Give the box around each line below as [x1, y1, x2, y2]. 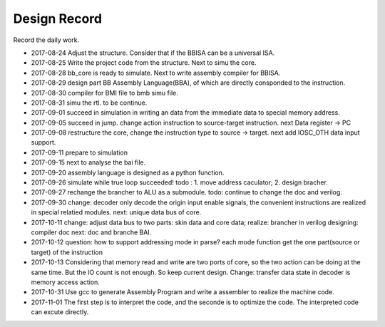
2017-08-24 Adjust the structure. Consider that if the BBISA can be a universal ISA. [31, 48, 275, 57]
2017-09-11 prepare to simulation [31, 148, 128, 157]
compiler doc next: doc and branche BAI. [31, 228, 152, 237]
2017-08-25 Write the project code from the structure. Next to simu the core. [31, 58, 257, 67]
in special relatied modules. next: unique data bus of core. [31, 208, 202, 217]
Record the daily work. [13, 36, 80, 44]
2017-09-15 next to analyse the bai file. [31, 158, 146, 167]
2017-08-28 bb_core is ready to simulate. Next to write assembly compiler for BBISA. [31, 68, 281, 77]
